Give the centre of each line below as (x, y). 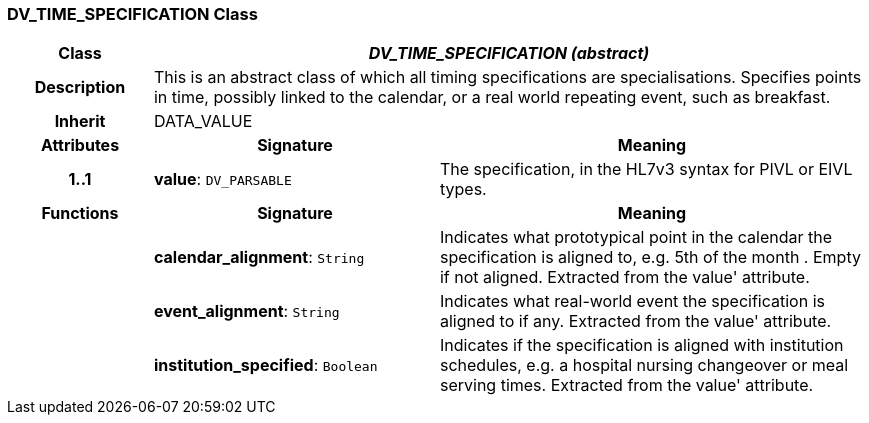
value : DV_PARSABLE (222, 179)
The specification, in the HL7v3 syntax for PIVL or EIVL (646, 169)
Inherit (80, 121)
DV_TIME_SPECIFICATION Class (132, 14)
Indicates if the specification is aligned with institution (641, 345)
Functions (80, 213)
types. (463, 189)
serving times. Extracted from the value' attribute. (626, 385)
